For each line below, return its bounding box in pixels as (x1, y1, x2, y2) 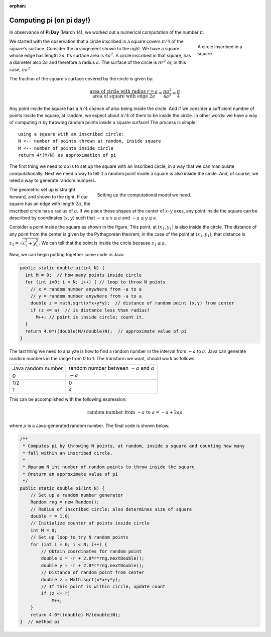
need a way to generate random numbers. (9, 177, 96, 183)
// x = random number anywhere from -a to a (30, 286, 142, 292)
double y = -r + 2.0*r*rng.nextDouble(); (41, 563, 145, 568)
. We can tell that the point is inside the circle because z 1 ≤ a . (39, 240, 167, 247)
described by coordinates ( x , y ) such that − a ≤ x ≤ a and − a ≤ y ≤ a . (9, 215, 158, 221)
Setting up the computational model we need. (97, 192, 192, 198)
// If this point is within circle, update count (41, 583, 166, 589)
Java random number (12, 365, 63, 372)
